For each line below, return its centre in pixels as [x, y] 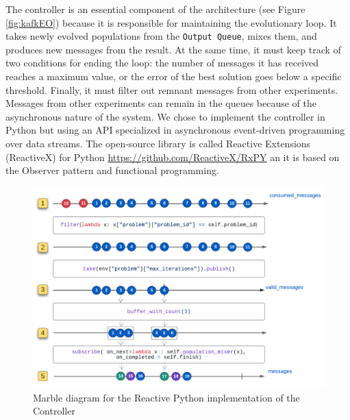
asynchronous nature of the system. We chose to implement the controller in [165, 116]
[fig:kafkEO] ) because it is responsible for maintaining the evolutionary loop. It [171, 22]
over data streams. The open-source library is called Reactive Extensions [158, 143]
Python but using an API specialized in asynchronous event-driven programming [175, 130]
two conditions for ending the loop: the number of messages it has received [162, 63]
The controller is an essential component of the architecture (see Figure [155, 9]
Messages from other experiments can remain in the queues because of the [161, 103]
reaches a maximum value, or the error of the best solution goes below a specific [174, 76]
